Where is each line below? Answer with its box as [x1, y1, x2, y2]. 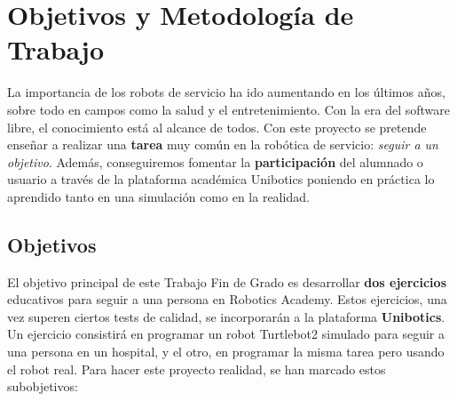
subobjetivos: [7, 377, 78, 396]
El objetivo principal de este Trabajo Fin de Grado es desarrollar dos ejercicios [7, 272, 446, 291]
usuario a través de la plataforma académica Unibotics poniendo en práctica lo [7, 170, 435, 188]
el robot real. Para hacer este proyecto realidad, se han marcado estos [7, 359, 386, 378]
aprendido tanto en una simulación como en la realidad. [7, 187, 310, 205]
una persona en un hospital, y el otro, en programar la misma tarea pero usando [7, 342, 445, 361]
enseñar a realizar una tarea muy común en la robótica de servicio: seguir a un [7, 135, 438, 154]
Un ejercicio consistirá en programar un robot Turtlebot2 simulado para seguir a [7, 325, 445, 343]
